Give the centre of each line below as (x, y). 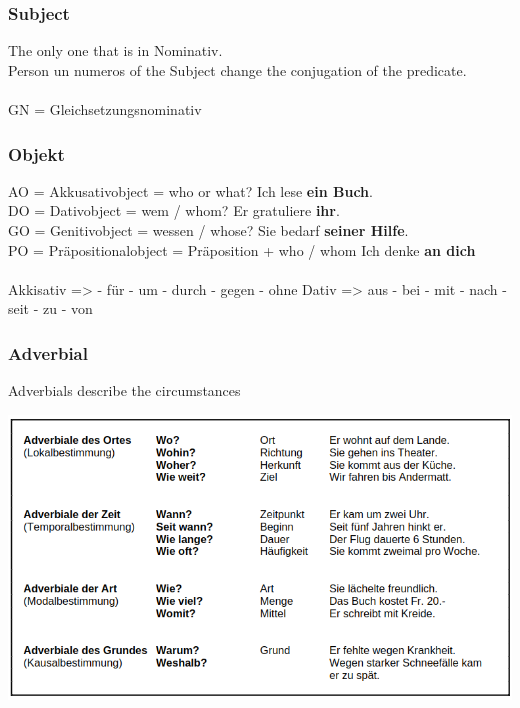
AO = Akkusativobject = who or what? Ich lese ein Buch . (190, 190)
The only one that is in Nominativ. (115, 50)
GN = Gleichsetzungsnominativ (105, 109)
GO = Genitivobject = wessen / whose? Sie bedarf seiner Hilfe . (208, 230)
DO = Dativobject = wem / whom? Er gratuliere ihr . (174, 210)
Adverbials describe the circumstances (124, 390)
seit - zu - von (50, 308)
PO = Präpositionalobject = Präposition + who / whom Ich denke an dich (242, 249)
